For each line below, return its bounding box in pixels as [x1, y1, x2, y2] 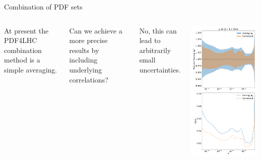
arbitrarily [139, 44, 171, 55]
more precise [69, 35, 108, 45]
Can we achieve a [69, 25, 122, 35]
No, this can [139, 25, 177, 35]
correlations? [69, 74, 108, 84]
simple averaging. [4, 64, 57, 74]
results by [69, 44, 99, 55]
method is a [4, 54, 41, 65]
